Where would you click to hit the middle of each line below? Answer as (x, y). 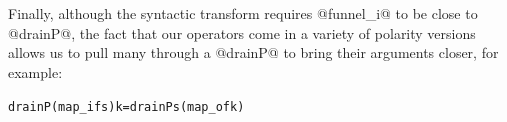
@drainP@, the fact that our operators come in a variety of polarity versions (242, 32)
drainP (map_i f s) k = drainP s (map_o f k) (126, 107)
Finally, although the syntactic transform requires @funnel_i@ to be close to (243, 13)
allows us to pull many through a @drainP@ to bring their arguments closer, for (253, 52)
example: (35, 71)
